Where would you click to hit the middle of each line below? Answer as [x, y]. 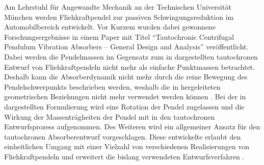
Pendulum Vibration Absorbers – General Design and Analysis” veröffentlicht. [126, 47]
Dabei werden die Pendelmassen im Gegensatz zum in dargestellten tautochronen [131, 56]
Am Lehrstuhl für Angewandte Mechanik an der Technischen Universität [118, 7]
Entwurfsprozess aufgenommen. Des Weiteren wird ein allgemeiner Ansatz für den [132, 127]
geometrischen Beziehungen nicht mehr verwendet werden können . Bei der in [125, 97]
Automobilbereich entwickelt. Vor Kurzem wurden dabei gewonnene [110, 27]
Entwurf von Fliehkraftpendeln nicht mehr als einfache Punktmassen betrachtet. [130, 66]
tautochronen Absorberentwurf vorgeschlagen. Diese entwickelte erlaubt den [123, 136]
